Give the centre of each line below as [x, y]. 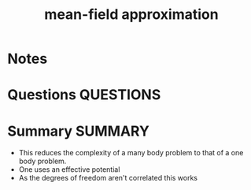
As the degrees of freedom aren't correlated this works [108, 178]
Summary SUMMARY [79, 131]
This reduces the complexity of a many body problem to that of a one [131, 153]
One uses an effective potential [69, 170]
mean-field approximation [131, 15]
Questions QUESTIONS [84, 95]
